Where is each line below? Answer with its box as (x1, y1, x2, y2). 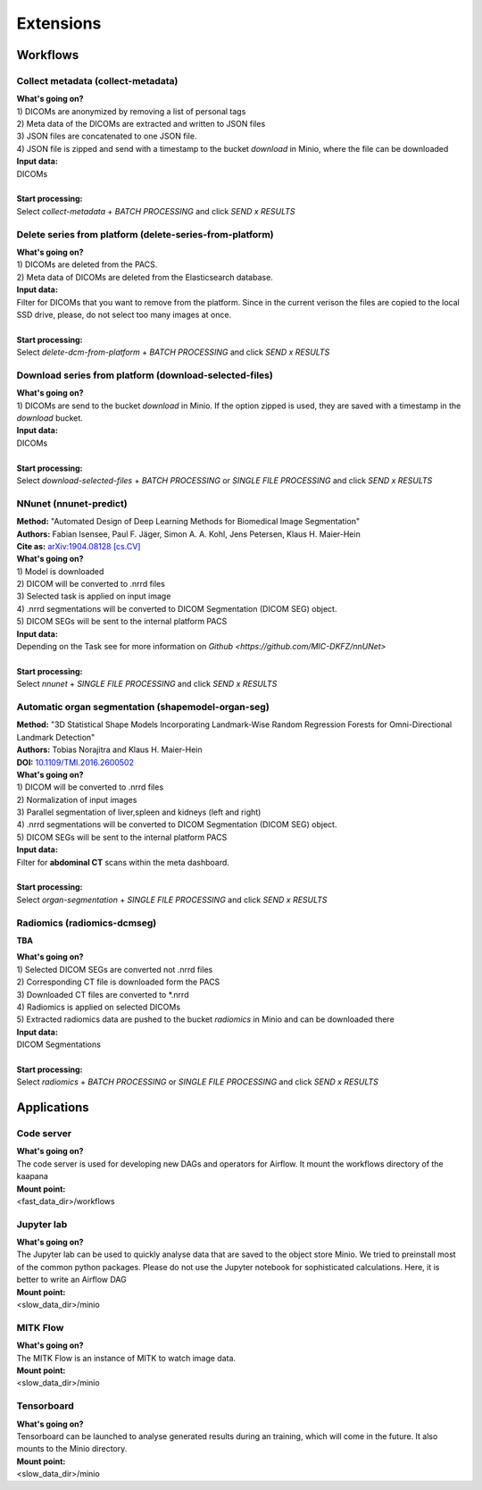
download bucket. (16, 413, 84, 423)
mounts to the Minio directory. (16, 1444, 128, 1454)
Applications (16, 1100, 89, 1116)
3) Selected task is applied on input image (16, 590, 171, 602)
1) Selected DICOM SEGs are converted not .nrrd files (16, 964, 213, 975)
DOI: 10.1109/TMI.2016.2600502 (16, 757, 134, 767)
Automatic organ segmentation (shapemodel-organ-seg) (16, 700, 270, 713)
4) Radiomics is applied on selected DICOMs (16, 1001, 181, 1012)
